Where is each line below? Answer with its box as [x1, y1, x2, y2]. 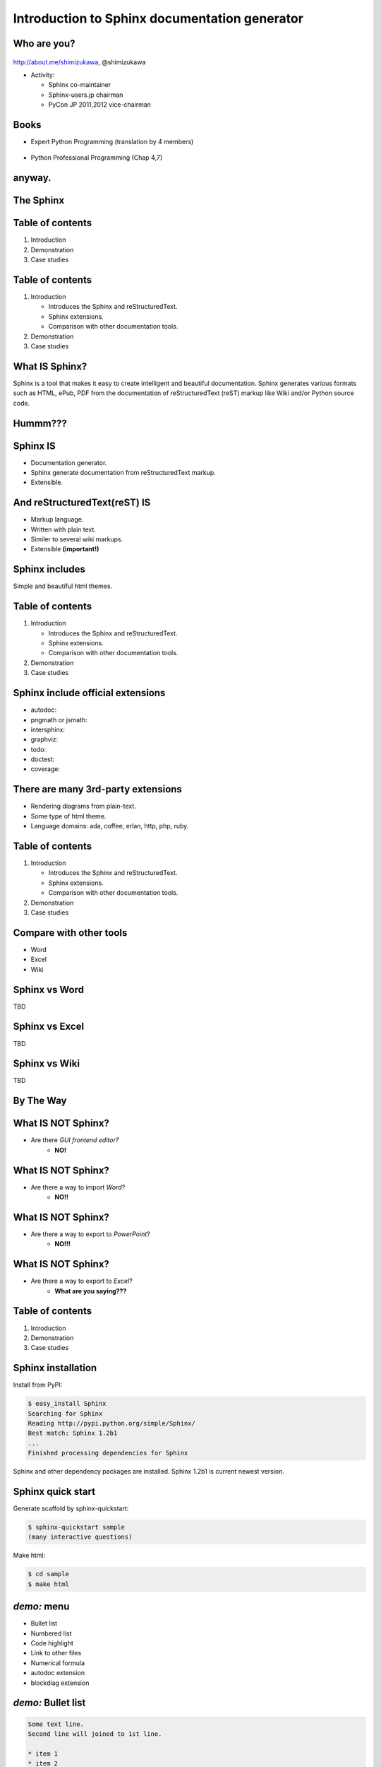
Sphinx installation [13, 1362, 97, 1374]
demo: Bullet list [13, 1697, 86, 1709]
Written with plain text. [30, 525, 97, 534]
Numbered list [30, 1629, 72, 1638]
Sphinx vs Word [13, 983, 85, 996]
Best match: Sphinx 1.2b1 [28, 1429, 118, 1438]
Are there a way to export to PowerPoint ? [30, 1230, 151, 1238]
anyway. [13, 172, 52, 184]
